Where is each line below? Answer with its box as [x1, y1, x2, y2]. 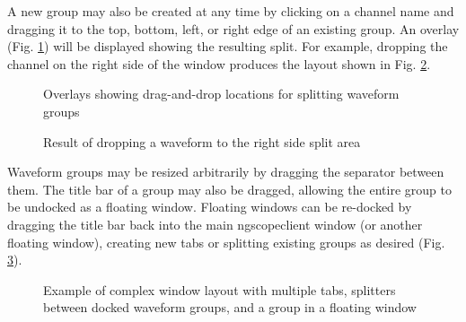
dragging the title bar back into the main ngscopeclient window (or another [7, 214, 423, 233]
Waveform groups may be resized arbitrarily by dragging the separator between [7, 162, 444, 181]
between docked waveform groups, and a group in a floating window [43, 298, 417, 317]
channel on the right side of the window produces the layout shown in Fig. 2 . [7, 54, 431, 73]
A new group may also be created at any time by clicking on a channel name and [7, 2, 454, 20]
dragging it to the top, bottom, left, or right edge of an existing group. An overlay [7, 19, 460, 38]
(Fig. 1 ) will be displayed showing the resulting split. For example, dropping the [7, 37, 448, 56]
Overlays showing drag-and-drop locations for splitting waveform [43, 84, 400, 103]
